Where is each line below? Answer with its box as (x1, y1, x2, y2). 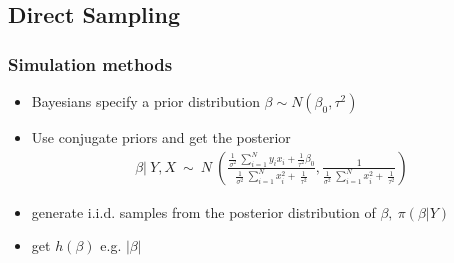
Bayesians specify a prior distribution (31, 91, 260, 111)
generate (31, 201, 84, 222)
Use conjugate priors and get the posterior (31, 127, 291, 147)
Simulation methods (8, 51, 173, 76)
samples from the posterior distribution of (119, 201, 376, 222)
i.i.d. (87, 206, 116, 221)
